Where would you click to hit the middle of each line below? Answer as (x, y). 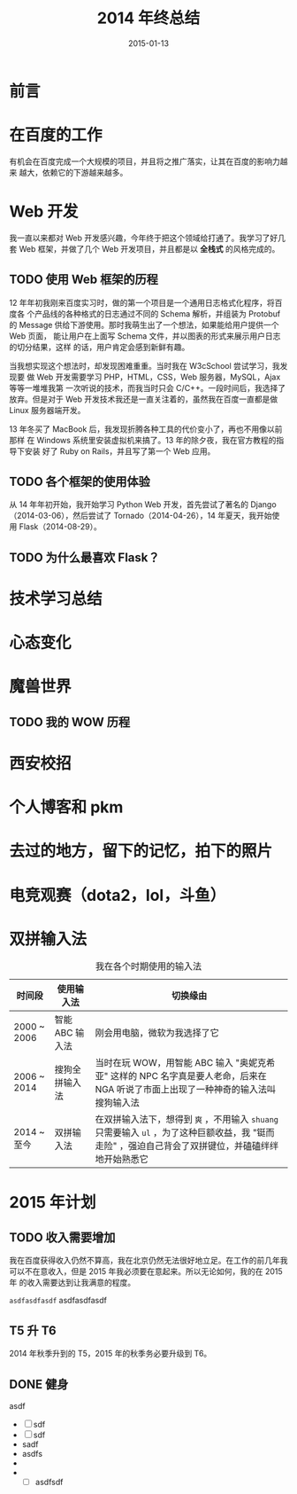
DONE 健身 (39, 1384)
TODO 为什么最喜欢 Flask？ (84, 557)
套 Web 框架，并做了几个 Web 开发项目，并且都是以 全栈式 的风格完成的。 (145, 248)
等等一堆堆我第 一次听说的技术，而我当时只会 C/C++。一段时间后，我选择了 (147, 387)
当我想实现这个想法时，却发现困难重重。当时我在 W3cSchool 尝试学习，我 (145, 365)
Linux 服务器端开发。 (47, 410)
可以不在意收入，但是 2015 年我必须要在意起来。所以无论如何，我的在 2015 (146, 1271)
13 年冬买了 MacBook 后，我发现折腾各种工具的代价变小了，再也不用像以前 (146, 429)
